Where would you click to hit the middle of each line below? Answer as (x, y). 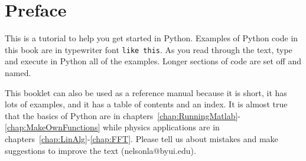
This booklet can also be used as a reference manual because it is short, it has (146, 92)
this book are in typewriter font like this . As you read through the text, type (149, 49)
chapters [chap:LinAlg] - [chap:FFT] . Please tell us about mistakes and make (141, 138)
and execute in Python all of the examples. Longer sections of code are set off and (153, 61)
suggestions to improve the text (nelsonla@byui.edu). (100, 150)
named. (18, 72)
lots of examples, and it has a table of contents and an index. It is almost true (146, 104)
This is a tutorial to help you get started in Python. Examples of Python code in (152, 38)
